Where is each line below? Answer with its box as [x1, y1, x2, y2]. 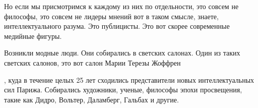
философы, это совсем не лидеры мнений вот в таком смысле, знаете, [4, 11, 219, 21]
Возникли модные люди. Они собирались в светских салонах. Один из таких [4, 47, 240, 58]
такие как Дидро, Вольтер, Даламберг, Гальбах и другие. [4, 94, 179, 104]
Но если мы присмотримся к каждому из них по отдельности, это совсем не [4, 1, 239, 11]
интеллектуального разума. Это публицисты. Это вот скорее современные [4, 21, 230, 31]
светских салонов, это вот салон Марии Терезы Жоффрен [4, 57, 181, 68]
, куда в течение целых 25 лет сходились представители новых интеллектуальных [4, 74, 254, 85]
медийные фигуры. [4, 30, 62, 41]
